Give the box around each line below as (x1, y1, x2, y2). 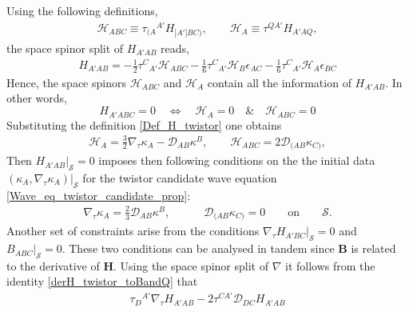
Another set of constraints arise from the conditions (6, 222, 260, 239)
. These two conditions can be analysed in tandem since (62, 240, 335, 257)
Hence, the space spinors (6, 74, 126, 90)
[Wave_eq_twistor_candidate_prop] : (6, 186, 191, 203)
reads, (161, 39, 189, 56)
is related (351, 240, 396, 257)
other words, (6, 90, 67, 106)
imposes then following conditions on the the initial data (98, 152, 375, 169)
